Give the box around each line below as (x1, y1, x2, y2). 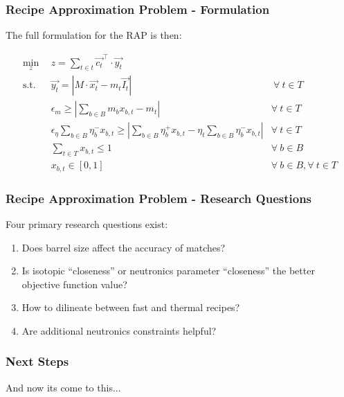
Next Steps (6, 353, 69, 370)
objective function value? (21, 276, 127, 291)
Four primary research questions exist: (6, 216, 168, 231)
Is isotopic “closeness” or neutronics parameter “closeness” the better (21, 263, 315, 278)
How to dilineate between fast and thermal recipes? (21, 300, 240, 315)
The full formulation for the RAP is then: (6, 28, 182, 42)
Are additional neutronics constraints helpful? (21, 323, 217, 337)
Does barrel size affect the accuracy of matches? (21, 240, 226, 254)
